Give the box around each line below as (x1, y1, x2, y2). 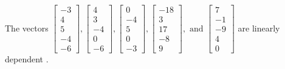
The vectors (5, 21, 49, 34)
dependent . (5, 53, 49, 65)
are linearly (238, 21, 280, 34)
